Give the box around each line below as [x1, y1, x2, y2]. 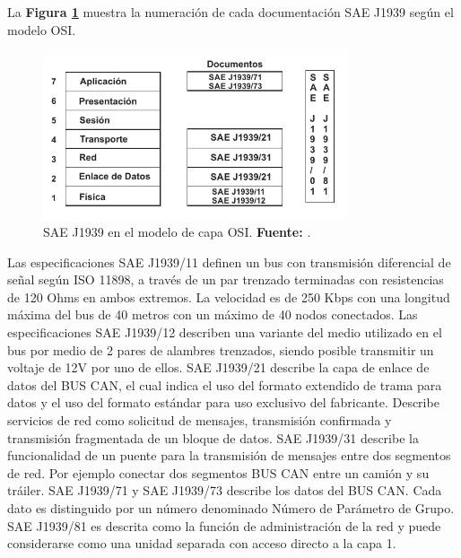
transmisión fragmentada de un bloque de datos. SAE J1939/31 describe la [7, 428, 419, 447]
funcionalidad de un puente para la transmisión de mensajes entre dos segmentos [7, 446, 451, 465]
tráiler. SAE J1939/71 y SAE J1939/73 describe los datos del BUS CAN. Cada [7, 481, 442, 500]
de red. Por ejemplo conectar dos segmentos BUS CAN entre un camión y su [7, 463, 430, 482]
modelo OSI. [7, 20, 76, 39]
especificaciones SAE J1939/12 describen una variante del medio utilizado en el [7, 323, 442, 342]
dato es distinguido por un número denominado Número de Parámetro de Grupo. [7, 498, 455, 517]
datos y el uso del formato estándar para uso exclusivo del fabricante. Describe [7, 393, 439, 412]
